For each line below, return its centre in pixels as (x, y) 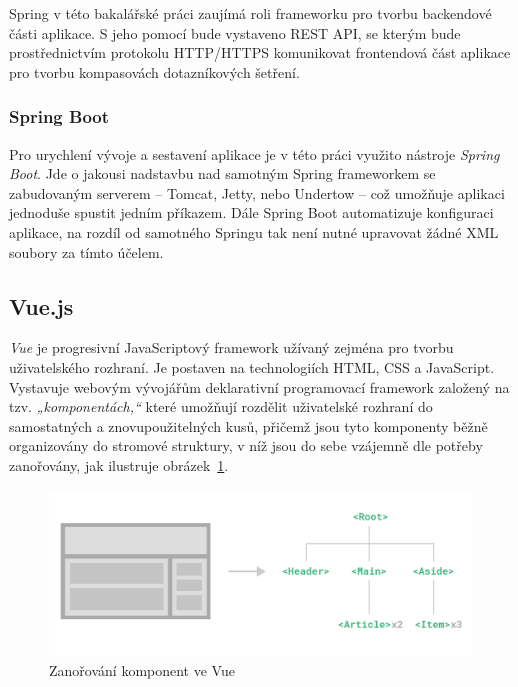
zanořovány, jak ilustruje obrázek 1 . (119, 464)
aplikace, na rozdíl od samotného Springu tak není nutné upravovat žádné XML (254, 231)
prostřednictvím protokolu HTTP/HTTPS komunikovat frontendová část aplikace (260, 52)
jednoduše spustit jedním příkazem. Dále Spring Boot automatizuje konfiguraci (251, 212)
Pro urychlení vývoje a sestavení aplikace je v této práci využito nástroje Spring (254, 153)
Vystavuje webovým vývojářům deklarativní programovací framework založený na (259, 386)
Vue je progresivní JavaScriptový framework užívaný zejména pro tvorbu (231, 347)
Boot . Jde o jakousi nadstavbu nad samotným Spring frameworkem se (222, 173)
